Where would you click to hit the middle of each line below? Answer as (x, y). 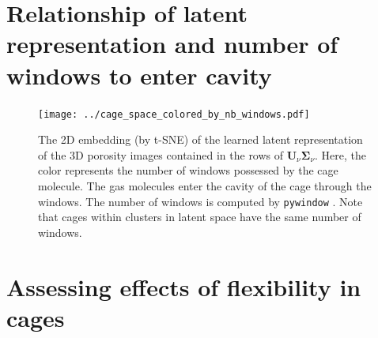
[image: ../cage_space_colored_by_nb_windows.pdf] (174, 114)
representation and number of (172, 44)
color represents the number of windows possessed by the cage (188, 170)
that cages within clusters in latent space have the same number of (200, 217)
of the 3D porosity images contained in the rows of (161, 154)
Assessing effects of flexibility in (184, 286)
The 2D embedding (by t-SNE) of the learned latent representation (200, 139)
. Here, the (340, 154)
